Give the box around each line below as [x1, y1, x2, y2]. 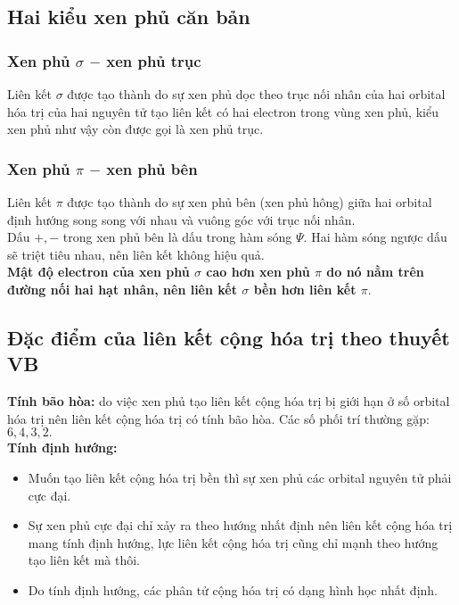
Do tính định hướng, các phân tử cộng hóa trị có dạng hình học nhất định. [28, 580, 439, 599]
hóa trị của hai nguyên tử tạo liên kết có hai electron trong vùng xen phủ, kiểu [7, 102, 439, 120]
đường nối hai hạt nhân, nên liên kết [7, 279, 237, 298]
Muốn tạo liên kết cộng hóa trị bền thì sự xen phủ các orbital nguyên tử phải [28, 468, 452, 486]
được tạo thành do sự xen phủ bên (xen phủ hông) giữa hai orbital [67, 193, 432, 211]
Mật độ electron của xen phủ [7, 262, 190, 281]
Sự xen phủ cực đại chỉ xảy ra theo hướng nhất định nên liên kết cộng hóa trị [28, 516, 453, 535]
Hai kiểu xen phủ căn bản [7, 3, 250, 30]
